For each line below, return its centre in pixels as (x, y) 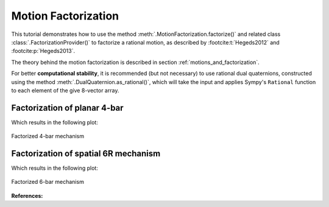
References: (27, 195)
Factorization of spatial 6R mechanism (86, 153)
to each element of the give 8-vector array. (65, 90)
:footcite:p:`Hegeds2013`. (43, 51)
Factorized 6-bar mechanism (48, 182)
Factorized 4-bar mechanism (48, 136)
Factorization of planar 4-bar (68, 107)
